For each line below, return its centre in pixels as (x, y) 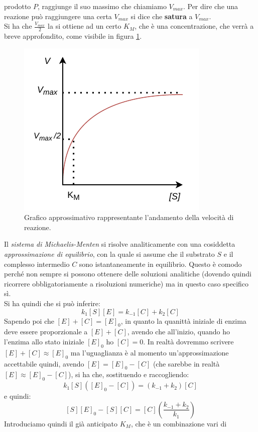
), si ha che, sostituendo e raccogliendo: (129, 374)
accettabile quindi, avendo (44, 363)
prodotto (18, 6)
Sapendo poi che (29, 320)
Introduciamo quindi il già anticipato (61, 423)
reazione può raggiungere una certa (58, 16)
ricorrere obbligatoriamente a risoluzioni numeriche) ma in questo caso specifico (126, 283)
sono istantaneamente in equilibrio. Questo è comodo (160, 264)
